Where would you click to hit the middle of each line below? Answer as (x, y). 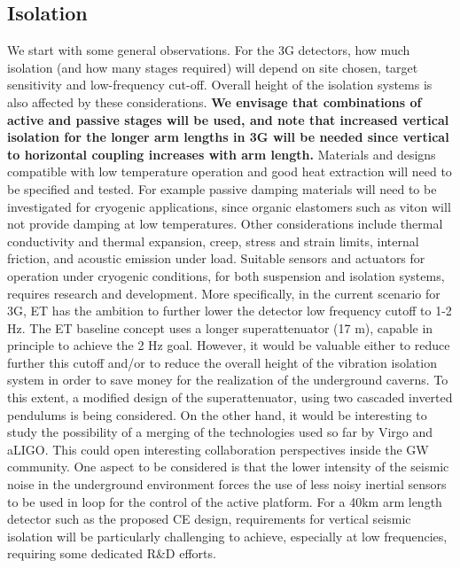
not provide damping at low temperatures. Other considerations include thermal (225, 224)
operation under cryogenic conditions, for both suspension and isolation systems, (226, 275)
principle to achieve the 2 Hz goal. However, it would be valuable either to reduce (229, 345)
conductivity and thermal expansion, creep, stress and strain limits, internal (213, 241)
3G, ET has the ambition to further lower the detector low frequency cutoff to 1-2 (230, 311)
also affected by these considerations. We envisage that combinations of (214, 101)
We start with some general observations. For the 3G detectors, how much (209, 50)
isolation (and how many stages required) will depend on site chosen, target (213, 67)
